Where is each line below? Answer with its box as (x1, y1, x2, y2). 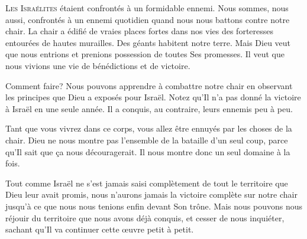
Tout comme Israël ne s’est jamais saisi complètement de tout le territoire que (5, 176, 288, 189)
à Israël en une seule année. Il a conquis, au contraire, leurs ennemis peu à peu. (5, 102, 293, 114)
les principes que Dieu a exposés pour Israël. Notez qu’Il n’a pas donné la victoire (5, 91, 301, 103)
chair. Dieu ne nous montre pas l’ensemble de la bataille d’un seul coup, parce (5, 133, 288, 146)
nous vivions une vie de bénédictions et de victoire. (5, 59, 190, 71)
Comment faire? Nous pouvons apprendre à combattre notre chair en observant (5, 79, 293, 91)
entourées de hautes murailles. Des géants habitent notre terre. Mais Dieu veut (5, 36, 291, 48)
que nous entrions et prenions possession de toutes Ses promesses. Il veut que (5, 48, 285, 60)
